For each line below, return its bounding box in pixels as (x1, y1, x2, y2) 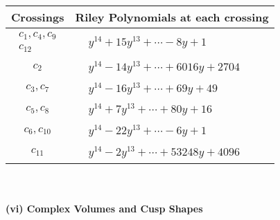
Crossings (11, 9, 64, 25)
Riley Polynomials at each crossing (75, 9, 269, 25)
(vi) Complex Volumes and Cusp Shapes (6, 201, 203, 216)
